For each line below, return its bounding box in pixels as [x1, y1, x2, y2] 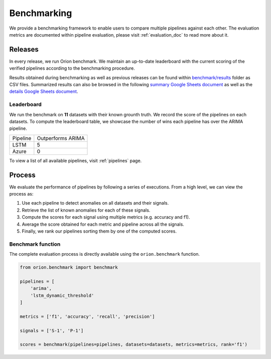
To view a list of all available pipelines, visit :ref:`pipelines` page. [9, 157, 142, 163]
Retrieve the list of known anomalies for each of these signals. [22, 207, 151, 213]
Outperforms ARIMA [37, 134, 85, 141]
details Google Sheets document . [9, 88, 78, 95]
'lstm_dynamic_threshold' [30, 292, 94, 298]
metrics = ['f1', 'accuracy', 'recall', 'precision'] [20, 313, 155, 319]
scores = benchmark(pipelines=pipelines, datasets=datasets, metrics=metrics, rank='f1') [20, 341, 248, 347]
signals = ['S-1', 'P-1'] [20, 327, 84, 333]
